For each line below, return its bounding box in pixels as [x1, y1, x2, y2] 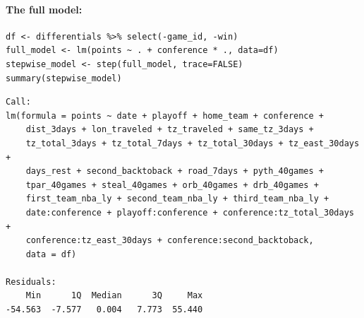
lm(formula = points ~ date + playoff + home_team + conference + [6, 110, 324, 121]
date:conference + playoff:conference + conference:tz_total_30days [25, 207, 354, 218]
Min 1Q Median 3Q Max [25, 290, 203, 301]
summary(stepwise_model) [6, 73, 122, 83]
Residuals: [6, 276, 56, 287]
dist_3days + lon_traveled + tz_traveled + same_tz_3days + [25, 124, 314, 135]
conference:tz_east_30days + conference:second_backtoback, [25, 235, 314, 246]
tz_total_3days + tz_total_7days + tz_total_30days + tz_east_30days [25, 138, 360, 148]
